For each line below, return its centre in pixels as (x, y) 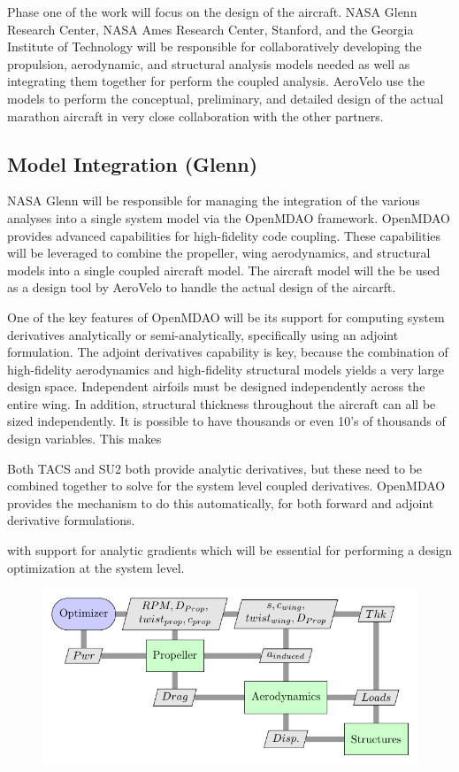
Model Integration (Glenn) (133, 163)
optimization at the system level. (96, 567)
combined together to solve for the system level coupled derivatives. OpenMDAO (226, 486)
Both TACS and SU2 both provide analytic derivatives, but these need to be (215, 468)
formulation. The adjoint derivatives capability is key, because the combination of (228, 352)
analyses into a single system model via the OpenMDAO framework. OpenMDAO (229, 217)
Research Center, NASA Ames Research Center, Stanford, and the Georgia (210, 29)
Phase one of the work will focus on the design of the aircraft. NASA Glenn (212, 12)
